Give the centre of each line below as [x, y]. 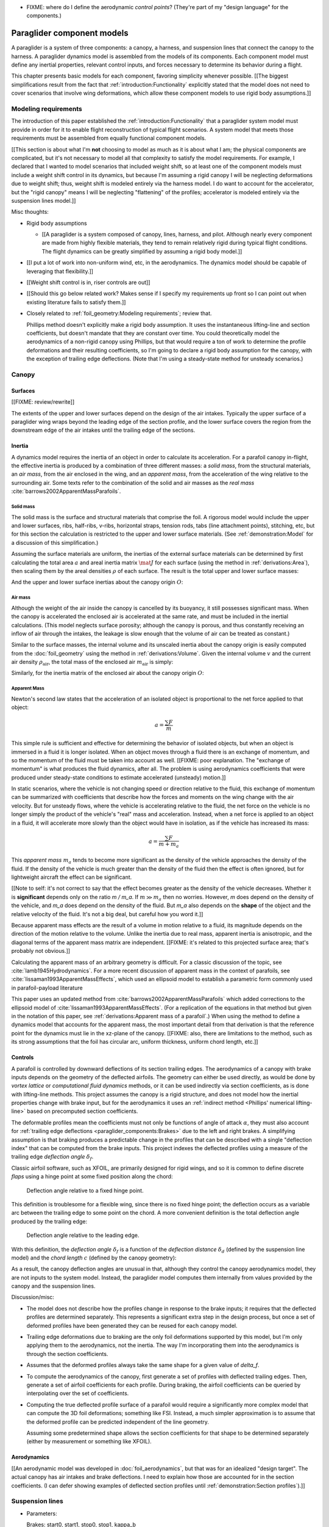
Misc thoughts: [30, 212]
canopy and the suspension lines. [53, 1286]
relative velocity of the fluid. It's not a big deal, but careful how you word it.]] [107, 914]
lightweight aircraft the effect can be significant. [72, 877]
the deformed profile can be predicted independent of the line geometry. [118, 1422]
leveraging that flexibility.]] [60, 271]
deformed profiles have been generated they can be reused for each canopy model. [132, 1325]
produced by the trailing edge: [49, 1221]
